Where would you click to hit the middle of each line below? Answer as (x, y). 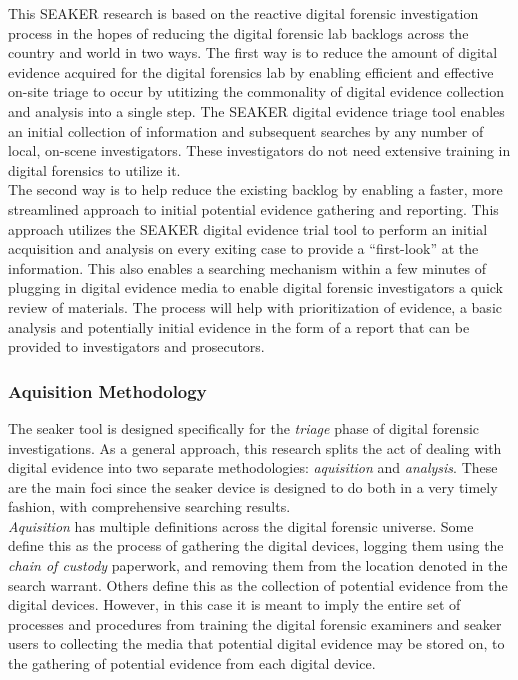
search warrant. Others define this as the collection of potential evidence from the (258, 584)
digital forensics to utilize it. (94, 169)
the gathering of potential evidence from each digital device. (192, 663)
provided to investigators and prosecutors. (136, 346)
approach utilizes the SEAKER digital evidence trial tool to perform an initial (248, 228)
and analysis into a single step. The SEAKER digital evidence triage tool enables (256, 110)
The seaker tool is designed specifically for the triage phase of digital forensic (244, 427)
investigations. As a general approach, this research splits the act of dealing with (255, 447)
